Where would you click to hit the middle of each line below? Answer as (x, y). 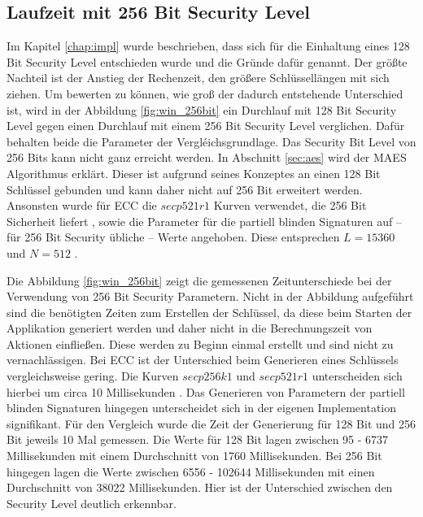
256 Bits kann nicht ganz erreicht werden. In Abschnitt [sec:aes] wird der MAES (207, 157)
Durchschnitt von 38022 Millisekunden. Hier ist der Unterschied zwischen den (200, 487)
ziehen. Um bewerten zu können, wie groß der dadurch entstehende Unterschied (205, 93)
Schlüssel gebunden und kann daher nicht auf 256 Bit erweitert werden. (185, 189)
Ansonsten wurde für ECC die (82, 205)
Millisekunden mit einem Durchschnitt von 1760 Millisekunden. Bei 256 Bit (194, 456)
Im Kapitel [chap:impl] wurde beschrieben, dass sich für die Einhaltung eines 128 (208, 46)
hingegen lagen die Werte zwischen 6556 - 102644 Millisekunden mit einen (191, 471)
